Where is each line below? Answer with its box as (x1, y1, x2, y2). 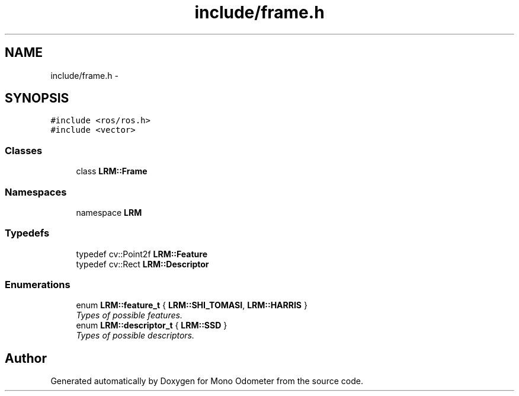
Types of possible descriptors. (76, 330, 195, 341)
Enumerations (5, 279, 71, 291)
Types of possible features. (76, 310, 182, 321)
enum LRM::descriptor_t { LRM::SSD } (76, 320, 228, 331)
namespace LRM (76, 207, 142, 218)
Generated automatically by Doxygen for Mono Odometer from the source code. (50, 376, 363, 387)
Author (5, 350, 47, 366)
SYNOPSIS (5, 91, 69, 106)
